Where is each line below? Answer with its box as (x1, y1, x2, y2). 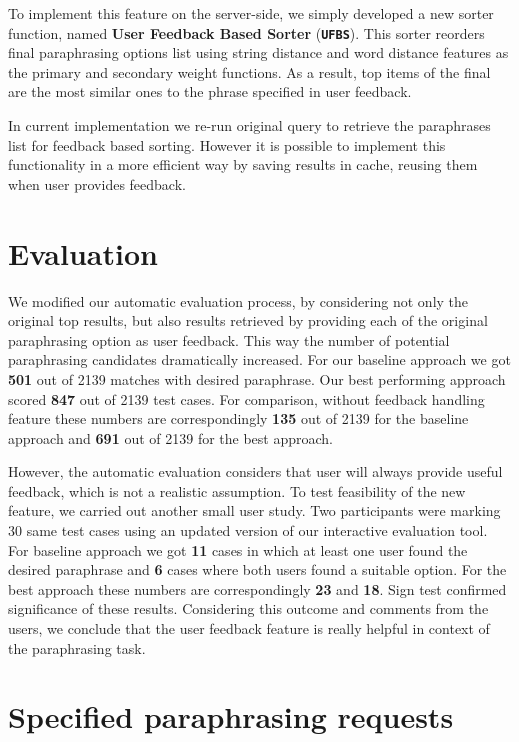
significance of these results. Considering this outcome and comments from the (8, 598, 489, 619)
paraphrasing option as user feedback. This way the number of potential (8, 329, 450, 350)
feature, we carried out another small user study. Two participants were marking (8, 500, 501, 521)
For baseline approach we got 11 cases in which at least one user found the (8, 539, 468, 560)
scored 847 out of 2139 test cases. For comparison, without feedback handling (8, 388, 485, 409)
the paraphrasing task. (8, 637, 146, 658)
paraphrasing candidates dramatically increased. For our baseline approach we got (8, 349, 511, 370)
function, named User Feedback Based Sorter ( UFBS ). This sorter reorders (8, 22, 485, 43)
